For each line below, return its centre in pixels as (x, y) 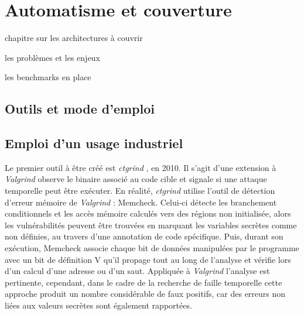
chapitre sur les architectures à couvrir (74, 38)
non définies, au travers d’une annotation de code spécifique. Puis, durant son (144, 236)
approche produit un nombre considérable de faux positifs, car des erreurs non (145, 294)
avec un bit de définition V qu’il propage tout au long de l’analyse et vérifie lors (148, 259)
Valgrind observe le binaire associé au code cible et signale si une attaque (136, 179)
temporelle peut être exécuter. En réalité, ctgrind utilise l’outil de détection (140, 191)
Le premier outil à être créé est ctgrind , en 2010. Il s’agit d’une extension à (141, 167)
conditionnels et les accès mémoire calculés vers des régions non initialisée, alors (148, 213)
